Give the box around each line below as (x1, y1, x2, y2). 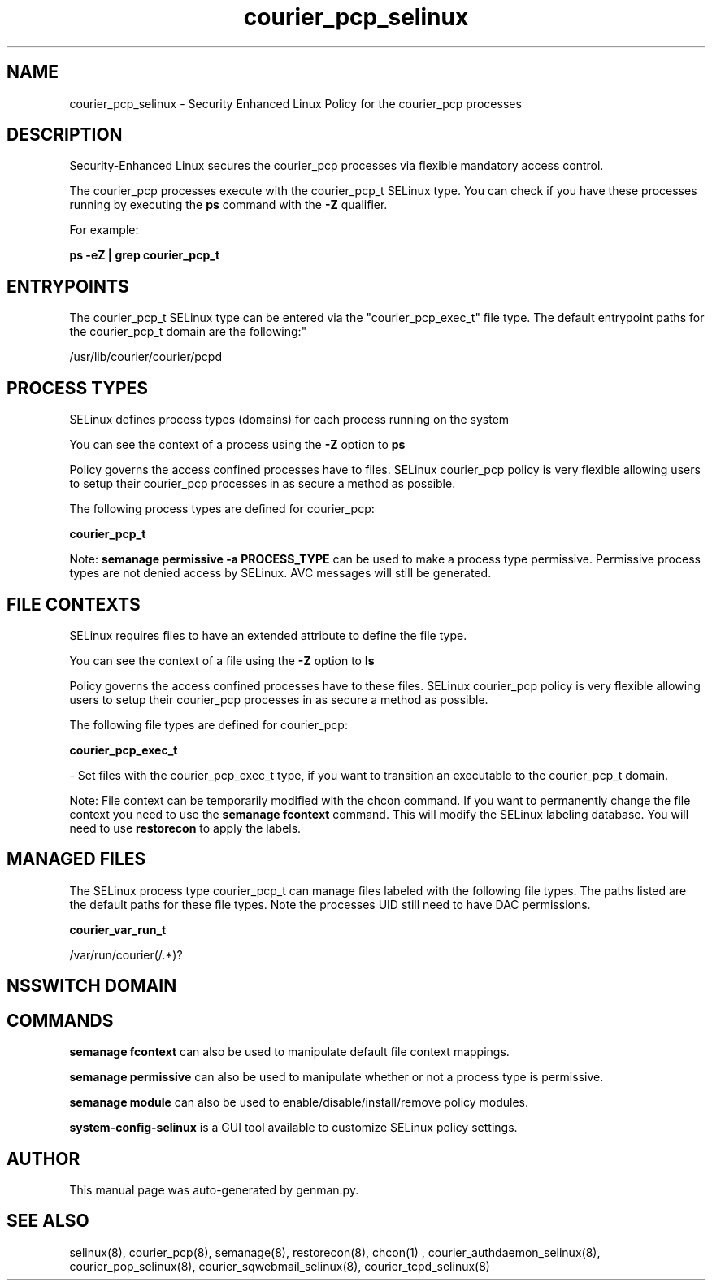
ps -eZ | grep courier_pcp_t (69, 248, 220, 263)
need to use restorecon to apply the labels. (69, 820, 302, 835)
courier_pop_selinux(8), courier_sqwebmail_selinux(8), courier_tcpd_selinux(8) (69, 1259, 490, 1273)
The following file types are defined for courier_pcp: (69, 717, 348, 732)
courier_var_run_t (69, 922, 167, 937)
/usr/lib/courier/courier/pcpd (69, 350, 223, 364)
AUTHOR (7, 1148, 80, 1169)
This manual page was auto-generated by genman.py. (69, 1182, 359, 1197)
